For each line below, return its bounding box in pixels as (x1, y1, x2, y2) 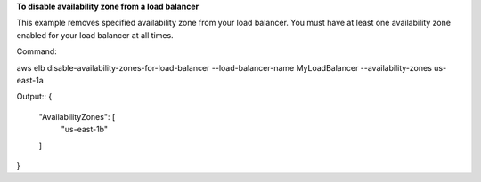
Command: (16, 46, 57, 57)
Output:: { (16, 91, 53, 102)
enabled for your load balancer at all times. (16, 29, 174, 40)
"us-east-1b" (61, 124, 109, 135)
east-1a (16, 75, 44, 85)
